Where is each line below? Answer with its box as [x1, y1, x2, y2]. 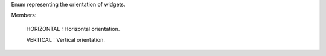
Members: [11, 12, 37, 19]
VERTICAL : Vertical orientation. [26, 36, 106, 43]
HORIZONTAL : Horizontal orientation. [26, 25, 120, 32]
